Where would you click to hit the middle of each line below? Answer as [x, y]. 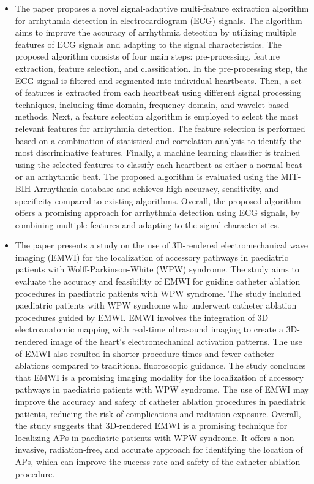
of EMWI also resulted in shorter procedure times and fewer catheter [145, 353]
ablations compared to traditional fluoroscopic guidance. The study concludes [160, 365]
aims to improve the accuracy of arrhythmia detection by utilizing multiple [155, 32]
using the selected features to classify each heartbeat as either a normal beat [159, 164]
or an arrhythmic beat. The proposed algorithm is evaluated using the [147, 176]
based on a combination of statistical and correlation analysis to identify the [158, 140]
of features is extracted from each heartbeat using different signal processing [158, 92]
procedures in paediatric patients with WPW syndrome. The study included [158, 293]
